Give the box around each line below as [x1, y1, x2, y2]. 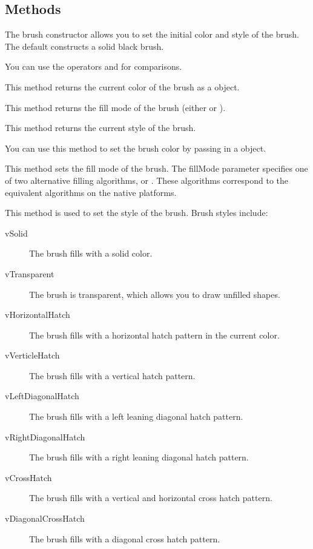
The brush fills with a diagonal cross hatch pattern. [29, 532, 220, 545]
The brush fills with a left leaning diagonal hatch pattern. [29, 410, 243, 423]
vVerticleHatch [5, 349, 60, 362]
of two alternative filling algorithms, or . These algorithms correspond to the [5, 173, 288, 186]
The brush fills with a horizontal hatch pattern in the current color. [29, 328, 280, 341]
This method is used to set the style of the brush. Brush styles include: [5, 206, 268, 219]
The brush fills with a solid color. [29, 247, 153, 260]
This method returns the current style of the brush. [5, 121, 196, 134]
